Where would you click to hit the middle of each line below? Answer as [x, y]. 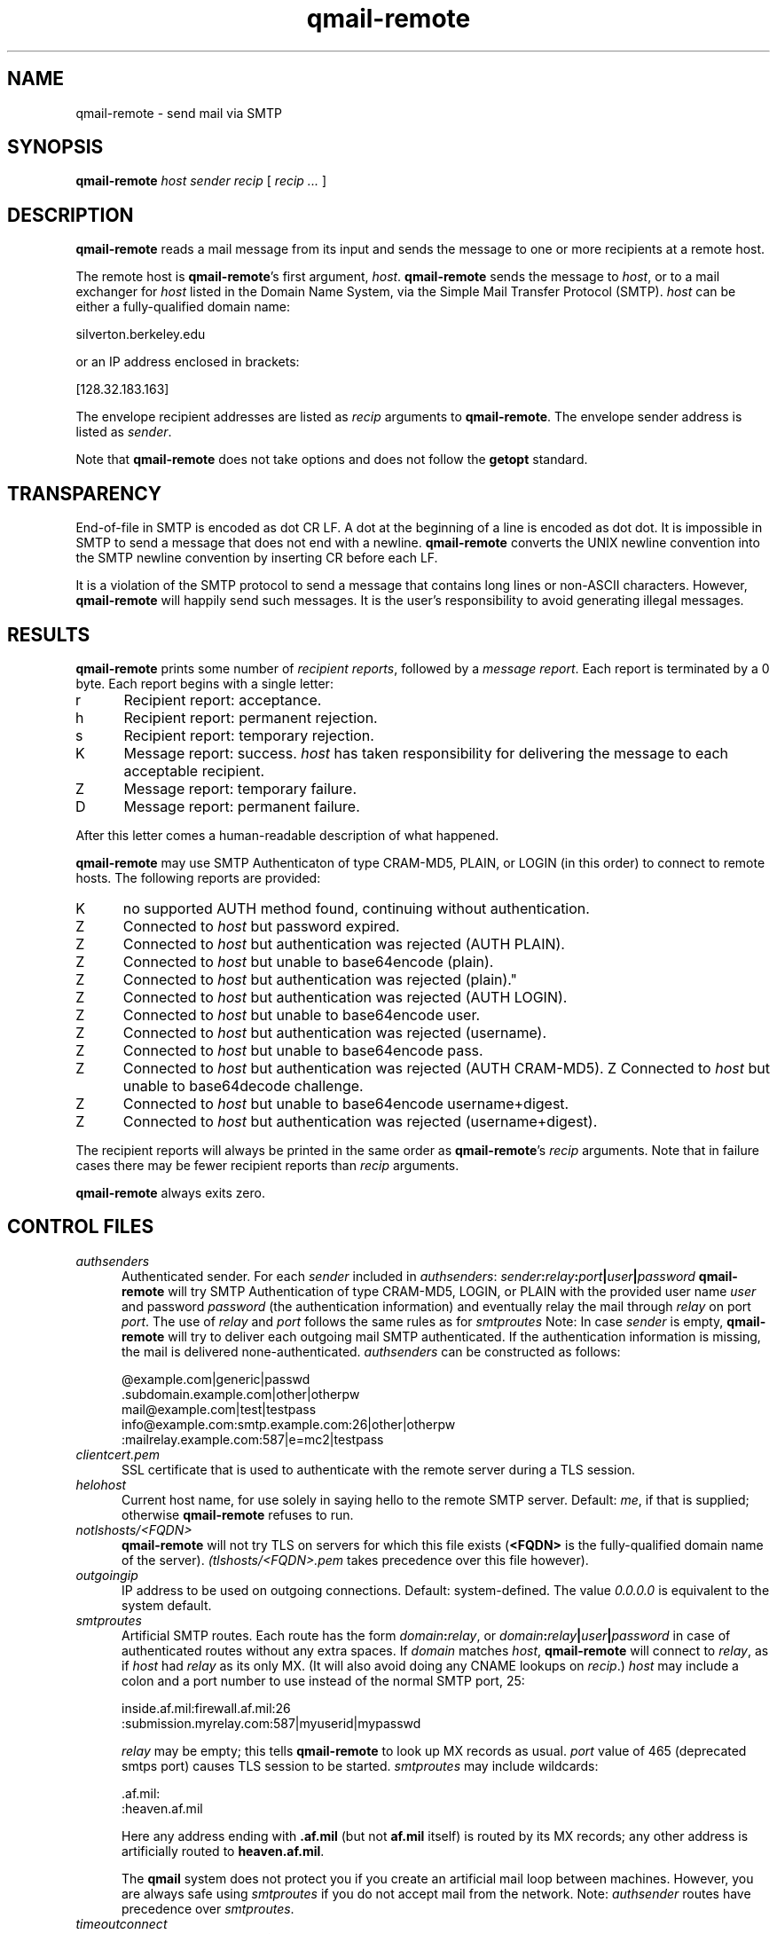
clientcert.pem [118, 1454]
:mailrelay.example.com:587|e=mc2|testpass [253, 1439]
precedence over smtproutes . [208, 1908]
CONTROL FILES [81, 1227]
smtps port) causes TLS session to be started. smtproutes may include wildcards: [360, 1765]
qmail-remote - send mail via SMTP [179, 113]
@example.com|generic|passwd [216, 1379]
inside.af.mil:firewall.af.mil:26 [206, 1708]
